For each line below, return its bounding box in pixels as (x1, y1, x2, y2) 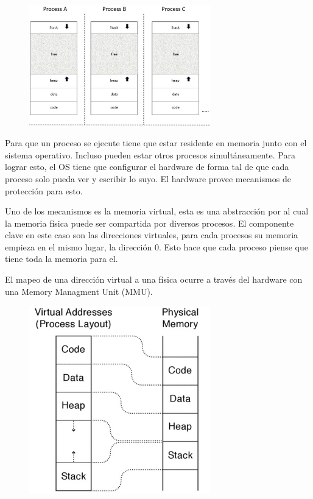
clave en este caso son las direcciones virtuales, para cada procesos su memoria (5, 228, 298, 241)
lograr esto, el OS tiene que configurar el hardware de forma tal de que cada (5, 160, 289, 173)
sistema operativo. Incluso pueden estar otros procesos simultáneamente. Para (5, 148, 295, 161)
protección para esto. (5, 184, 83, 197)
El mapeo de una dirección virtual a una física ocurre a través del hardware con (5, 273, 303, 286)
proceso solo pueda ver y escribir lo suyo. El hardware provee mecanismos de (5, 172, 291, 185)
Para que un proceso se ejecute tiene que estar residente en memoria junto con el (5, 136, 307, 149)
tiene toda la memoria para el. (5, 252, 118, 265)
